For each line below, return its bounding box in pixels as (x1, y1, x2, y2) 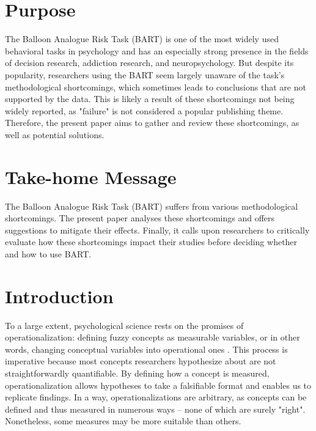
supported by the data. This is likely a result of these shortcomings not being (5, 92, 295, 105)
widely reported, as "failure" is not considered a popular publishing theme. (5, 104, 284, 117)
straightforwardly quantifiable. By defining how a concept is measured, (5, 367, 270, 380)
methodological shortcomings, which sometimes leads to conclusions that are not (5, 80, 306, 93)
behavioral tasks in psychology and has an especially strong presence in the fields (5, 44, 309, 57)
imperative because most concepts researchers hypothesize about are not (5, 355, 276, 367)
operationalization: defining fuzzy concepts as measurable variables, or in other (5, 331, 300, 344)
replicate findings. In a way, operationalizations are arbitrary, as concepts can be (5, 391, 307, 403)
